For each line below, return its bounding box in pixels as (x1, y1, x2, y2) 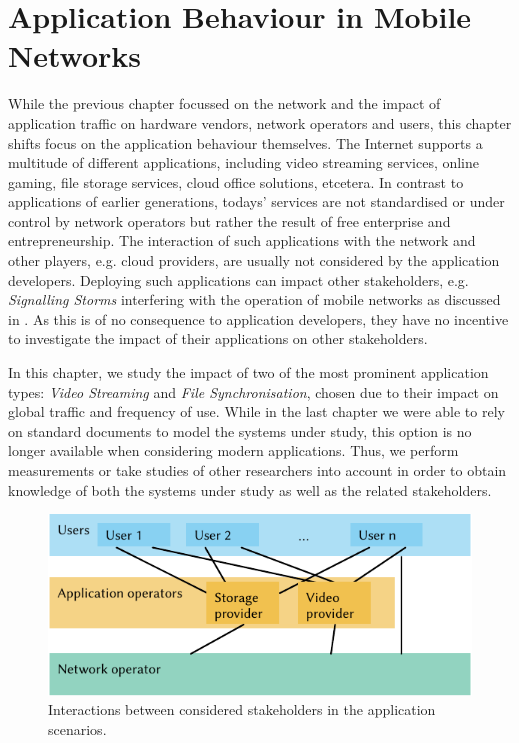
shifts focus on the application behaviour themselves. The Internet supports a (8, 132, 483, 153)
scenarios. (48, 718, 107, 739)
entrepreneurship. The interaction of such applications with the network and (8, 230, 476, 251)
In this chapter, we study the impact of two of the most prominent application (8, 362, 489, 383)
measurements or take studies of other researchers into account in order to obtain (8, 460, 507, 480)
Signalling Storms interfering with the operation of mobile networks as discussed (8, 289, 501, 310)
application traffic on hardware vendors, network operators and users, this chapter (8, 112, 512, 133)
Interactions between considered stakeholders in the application (48, 699, 436, 720)
